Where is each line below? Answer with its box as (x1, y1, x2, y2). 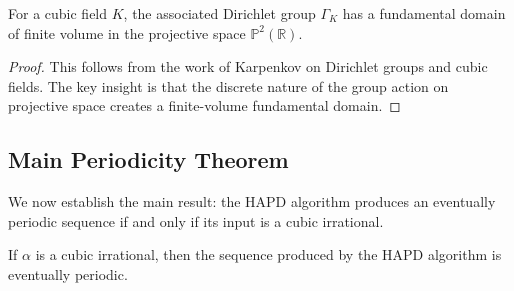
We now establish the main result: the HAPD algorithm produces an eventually (8, 191, 496, 212)
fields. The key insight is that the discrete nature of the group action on (8, 75, 449, 96)
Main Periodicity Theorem (8, 144, 289, 175)
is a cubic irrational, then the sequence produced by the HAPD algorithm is (35, 244, 502, 265)
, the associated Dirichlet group (123, 3, 316, 23)
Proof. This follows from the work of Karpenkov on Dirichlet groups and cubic (8, 56, 488, 77)
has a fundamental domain (342, 3, 506, 23)
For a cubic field (8, 3, 108, 23)
